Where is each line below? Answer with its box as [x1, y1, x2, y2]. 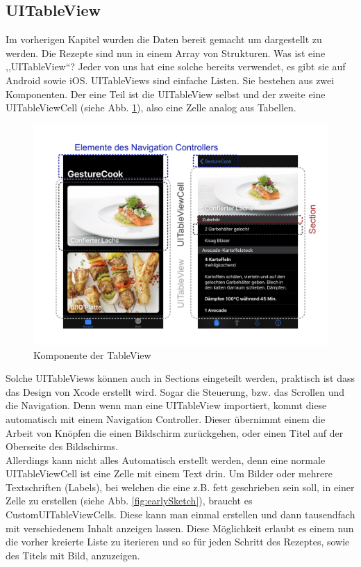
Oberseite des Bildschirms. [6, 439, 118, 454]
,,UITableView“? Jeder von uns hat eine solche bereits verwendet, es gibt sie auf [6, 59, 346, 74]
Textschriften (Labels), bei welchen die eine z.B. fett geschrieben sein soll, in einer [6, 479, 355, 494]
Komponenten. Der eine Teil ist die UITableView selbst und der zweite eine [6, 86, 326, 101]
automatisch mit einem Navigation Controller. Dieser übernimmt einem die [6, 411, 326, 426]
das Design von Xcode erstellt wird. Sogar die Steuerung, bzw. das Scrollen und [6, 384, 344, 399]
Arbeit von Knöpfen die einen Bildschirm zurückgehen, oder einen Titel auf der [6, 425, 344, 440]
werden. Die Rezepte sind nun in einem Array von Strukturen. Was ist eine [6, 45, 326, 60]
